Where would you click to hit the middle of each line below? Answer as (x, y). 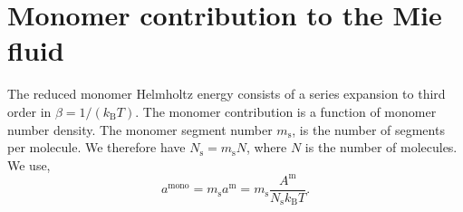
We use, (29, 164)
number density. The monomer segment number (140, 129)
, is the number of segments (368, 129)
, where (266, 147)
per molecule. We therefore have (96, 147)
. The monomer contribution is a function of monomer (286, 111)
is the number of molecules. (381, 147)
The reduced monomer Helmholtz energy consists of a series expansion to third (227, 94)
